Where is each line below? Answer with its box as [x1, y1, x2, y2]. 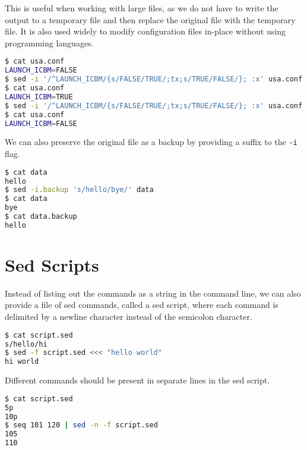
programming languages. [5, 36, 94, 49]
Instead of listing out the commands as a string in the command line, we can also [5, 287, 301, 299]
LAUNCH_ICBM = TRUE [5, 92, 73, 101]
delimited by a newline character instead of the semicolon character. [5, 310, 252, 323]
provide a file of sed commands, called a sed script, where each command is [5, 298, 278, 311]
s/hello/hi [5, 339, 48, 348]
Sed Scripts [5, 252, 99, 276]
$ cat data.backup [5, 212, 77, 221]
